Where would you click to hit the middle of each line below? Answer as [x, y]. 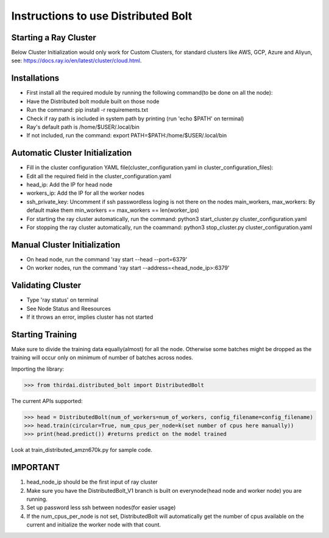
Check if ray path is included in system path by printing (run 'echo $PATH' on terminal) [135, 118]
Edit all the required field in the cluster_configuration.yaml [99, 176]
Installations [35, 78]
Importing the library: [38, 369]
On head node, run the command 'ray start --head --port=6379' [107, 259]
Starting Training [44, 334]
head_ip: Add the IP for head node [69, 184]
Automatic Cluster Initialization [72, 153]
